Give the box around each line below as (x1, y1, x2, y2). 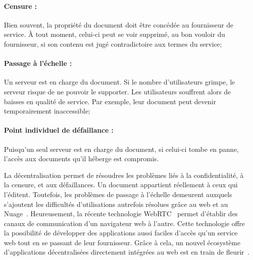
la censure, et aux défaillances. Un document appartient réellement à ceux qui (4, 179, 238, 190)
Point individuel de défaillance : (4, 125, 114, 135)
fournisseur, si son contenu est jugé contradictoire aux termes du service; (4, 38, 222, 49)
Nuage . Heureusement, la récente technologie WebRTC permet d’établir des (4, 208, 238, 219)
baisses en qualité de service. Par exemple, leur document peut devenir (4, 96, 216, 106)
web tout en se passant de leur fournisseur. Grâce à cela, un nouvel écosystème (4, 237, 241, 247)
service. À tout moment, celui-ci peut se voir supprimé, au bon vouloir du (4, 29, 226, 39)
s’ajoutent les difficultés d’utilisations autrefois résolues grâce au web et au (4, 199, 228, 209)
